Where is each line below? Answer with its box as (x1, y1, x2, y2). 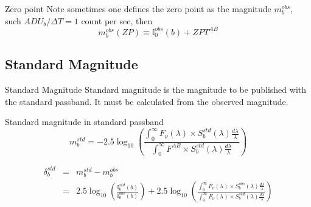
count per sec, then (81, 14, 153, 27)
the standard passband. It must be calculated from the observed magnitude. (5, 95, 288, 107)
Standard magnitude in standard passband (5, 115, 164, 128)
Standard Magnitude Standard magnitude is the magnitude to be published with (5, 83, 307, 96)
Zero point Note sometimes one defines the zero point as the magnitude (5, 2, 271, 15)
